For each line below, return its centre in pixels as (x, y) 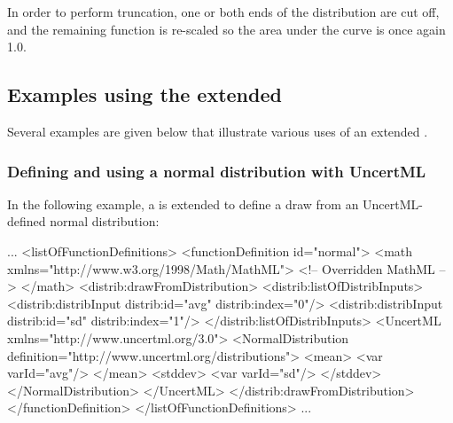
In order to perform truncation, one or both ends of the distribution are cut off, (223, 12)
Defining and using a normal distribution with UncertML (217, 171)
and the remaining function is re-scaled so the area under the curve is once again (226, 29)
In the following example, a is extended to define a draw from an (183, 204)
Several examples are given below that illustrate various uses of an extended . (218, 131)
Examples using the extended (144, 94)
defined (27, 221)
